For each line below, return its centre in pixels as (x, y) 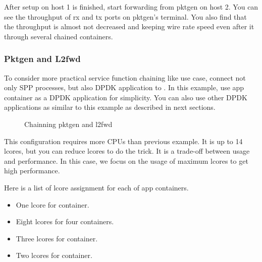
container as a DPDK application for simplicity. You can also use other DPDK (126, 97)
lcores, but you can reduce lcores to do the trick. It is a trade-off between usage (127, 151)
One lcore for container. (53, 204)
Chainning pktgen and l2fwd (68, 124)
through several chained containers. (59, 36)
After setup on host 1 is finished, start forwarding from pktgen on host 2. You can (131, 7)
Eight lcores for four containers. (65, 221)
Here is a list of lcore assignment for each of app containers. (96, 187)
